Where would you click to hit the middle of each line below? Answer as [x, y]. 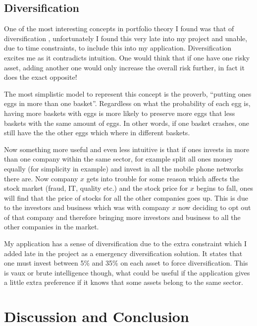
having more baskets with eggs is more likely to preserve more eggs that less [120, 113]
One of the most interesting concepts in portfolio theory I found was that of [119, 28]
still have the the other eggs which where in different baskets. [97, 133]
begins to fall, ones [225, 188]
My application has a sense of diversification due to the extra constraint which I [126, 244]
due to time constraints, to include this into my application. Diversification [118, 48]
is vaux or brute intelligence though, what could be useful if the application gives [127, 272]
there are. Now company [41, 178]
